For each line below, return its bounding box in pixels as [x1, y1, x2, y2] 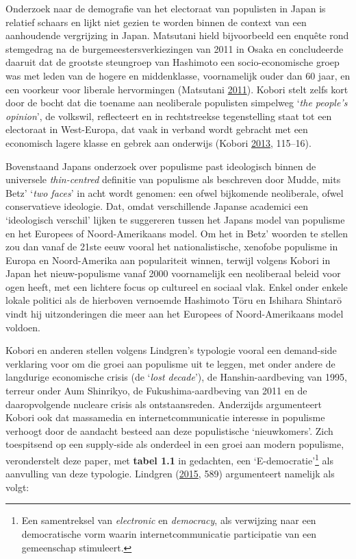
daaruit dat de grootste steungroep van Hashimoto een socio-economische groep [5, 55, 340, 69]
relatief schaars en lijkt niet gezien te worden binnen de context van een [5, 14, 307, 29]
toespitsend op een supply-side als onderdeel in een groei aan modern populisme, [5, 437, 344, 451]
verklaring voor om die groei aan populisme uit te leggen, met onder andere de [5, 356, 335, 370]
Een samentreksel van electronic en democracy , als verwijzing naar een [21, 513, 316, 527]
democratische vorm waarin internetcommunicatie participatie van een [21, 527, 317, 541]
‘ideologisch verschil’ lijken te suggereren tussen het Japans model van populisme [5, 212, 345, 226]
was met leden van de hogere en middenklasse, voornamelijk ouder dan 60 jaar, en [5, 68, 351, 82]
